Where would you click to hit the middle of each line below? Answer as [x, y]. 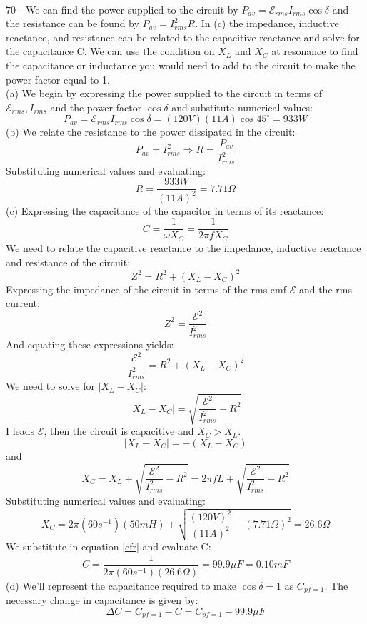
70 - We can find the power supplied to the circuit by [122, 9]
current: [23, 303]
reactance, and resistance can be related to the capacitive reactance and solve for [183, 37]
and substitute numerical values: [242, 107]
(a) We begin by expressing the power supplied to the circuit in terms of [164, 93]
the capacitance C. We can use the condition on [110, 51]
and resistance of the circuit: [68, 262]
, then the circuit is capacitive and [119, 431]
